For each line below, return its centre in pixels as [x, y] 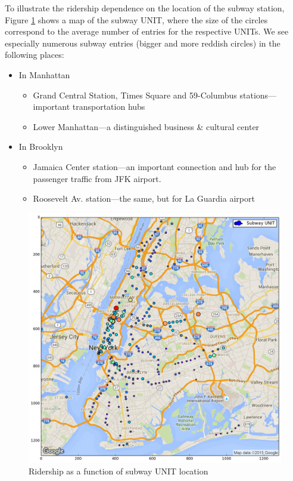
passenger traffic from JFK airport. [97, 178]
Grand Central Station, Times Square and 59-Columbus [135, 95]
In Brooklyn [41, 147]
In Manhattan [44, 74]
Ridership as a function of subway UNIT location [119, 471]
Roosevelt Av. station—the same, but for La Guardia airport [144, 198]
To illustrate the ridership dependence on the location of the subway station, [145, 8]
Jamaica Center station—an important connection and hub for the [155, 166]
